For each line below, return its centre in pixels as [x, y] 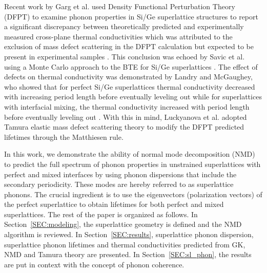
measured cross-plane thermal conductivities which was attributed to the [118, 36]
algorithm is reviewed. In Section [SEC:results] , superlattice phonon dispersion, [129, 234]
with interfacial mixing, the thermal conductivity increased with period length [127, 106]
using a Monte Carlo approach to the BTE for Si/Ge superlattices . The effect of [131, 66]
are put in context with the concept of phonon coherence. [94, 264]
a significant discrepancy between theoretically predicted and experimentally [124, 26]
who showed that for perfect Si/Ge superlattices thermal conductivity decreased [130, 86]
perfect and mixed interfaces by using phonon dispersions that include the [120, 174]
